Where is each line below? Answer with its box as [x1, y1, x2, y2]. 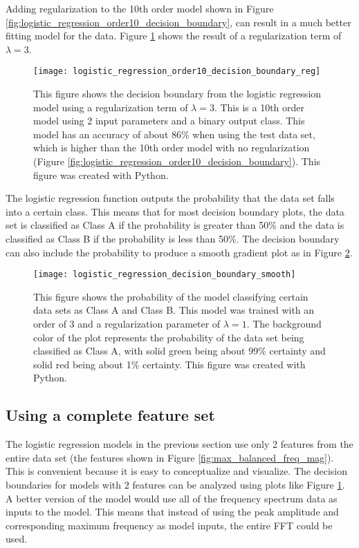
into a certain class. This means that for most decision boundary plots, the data [6, 204, 344, 218]
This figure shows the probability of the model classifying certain [33, 289, 309, 303]
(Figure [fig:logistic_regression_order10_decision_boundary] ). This [33, 154, 321, 168]
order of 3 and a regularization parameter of [33, 316, 221, 330]
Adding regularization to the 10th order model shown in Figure [6, 1, 274, 15]
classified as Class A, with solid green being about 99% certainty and [33, 343, 326, 358]
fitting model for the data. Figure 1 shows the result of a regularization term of [6, 28, 342, 43]
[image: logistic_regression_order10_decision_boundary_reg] [33, 66, 321, 77]
